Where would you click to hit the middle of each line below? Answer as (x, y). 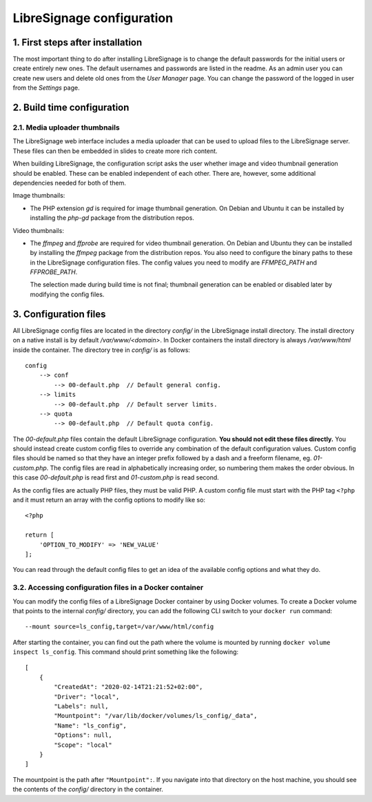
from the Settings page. (46, 88)
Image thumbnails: (39, 196)
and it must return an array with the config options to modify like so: (109, 500)
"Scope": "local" (83, 745)
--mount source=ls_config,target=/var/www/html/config (120, 627)
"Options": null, (83, 735)
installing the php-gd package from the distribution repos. (112, 218)
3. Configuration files (59, 314)
